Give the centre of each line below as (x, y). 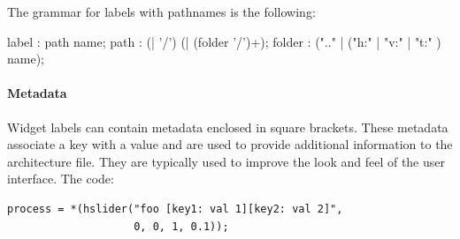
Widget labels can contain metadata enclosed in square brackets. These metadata (228, 127)
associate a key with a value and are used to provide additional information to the (230, 144)
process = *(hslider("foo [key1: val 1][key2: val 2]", (175, 209)
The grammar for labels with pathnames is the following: (161, 11)
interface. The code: (61, 179)
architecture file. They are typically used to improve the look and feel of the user (226, 161)
